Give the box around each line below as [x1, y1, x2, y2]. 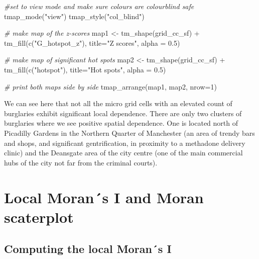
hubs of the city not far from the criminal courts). [4, 157, 158, 167]
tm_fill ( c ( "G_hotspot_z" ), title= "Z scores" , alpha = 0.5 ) [4, 37, 180, 48]
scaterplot [4, 206, 74, 227]
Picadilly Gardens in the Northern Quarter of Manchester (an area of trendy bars [4, 127, 255, 138]
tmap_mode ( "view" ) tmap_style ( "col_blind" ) [4, 11, 145, 21]
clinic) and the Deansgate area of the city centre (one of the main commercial [4, 147, 243, 158]
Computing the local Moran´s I [4, 241, 172, 256]
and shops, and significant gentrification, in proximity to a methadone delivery [4, 137, 245, 148]
